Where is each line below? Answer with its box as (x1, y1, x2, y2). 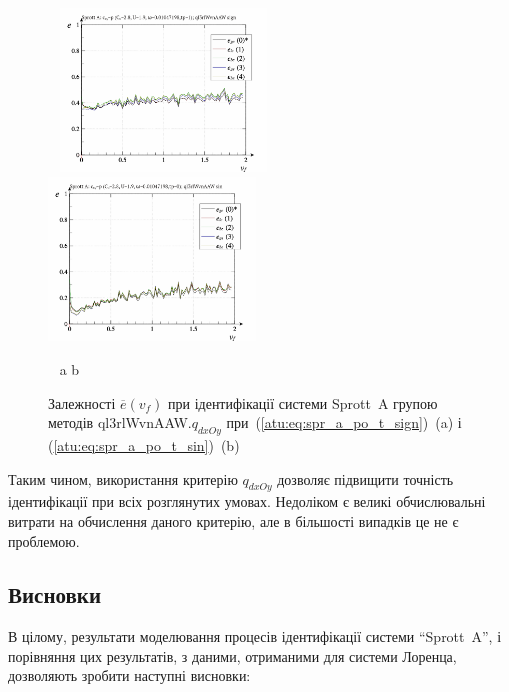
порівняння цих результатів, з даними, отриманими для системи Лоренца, (8, 645, 457, 666)
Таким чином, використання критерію (8, 468, 238, 489)
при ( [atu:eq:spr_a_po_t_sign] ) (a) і (226, 412, 462, 433)
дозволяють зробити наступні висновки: (8, 665, 251, 686)
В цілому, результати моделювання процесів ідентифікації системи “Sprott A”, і (8, 626, 502, 647)
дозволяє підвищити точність (277, 468, 454, 489)
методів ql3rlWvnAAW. (48, 412, 192, 433)
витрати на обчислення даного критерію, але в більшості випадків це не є (8, 510, 459, 531)
